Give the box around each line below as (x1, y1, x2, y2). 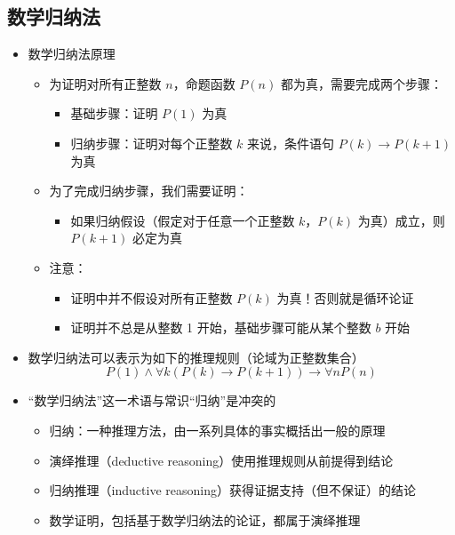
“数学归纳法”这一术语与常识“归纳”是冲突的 (28, 391, 276, 410)
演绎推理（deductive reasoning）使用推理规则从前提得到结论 (49, 451, 394, 469)
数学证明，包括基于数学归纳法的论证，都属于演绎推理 (49, 510, 361, 529)
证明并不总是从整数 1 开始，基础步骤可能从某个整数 (70, 318, 371, 337)
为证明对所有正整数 (49, 74, 162, 92)
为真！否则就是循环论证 (276, 288, 414, 307)
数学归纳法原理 (28, 44, 116, 63)
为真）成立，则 (357, 211, 445, 229)
